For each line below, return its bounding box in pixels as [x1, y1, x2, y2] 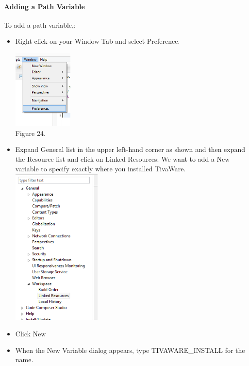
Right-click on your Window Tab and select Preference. [15, 36, 180, 46]
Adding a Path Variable [4, 1, 85, 11]
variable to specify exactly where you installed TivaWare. [15, 163, 186, 173]
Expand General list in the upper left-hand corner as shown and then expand [15, 144, 246, 154]
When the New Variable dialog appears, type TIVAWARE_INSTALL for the [15, 345, 245, 355]
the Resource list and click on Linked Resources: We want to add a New [15, 153, 230, 164]
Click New [15, 329, 46, 339]
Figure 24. [15, 128, 46, 138]
